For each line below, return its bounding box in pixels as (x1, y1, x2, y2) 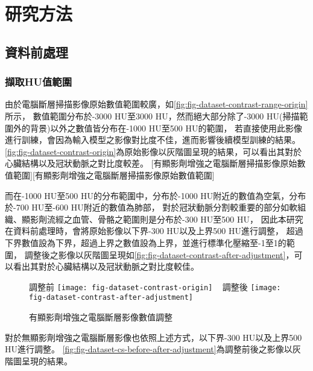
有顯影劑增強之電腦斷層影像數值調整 (29, 311, 172, 323)
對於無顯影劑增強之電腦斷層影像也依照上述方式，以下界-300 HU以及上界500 (5, 331, 302, 343)
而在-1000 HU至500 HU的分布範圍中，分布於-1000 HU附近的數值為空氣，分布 (5, 189, 306, 201)
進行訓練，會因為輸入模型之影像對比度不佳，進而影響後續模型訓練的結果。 (5, 133, 300, 146)
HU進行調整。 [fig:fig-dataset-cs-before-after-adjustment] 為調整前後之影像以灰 (5, 343, 301, 355)
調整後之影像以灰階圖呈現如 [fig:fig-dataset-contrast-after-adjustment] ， (24, 248, 294, 261)
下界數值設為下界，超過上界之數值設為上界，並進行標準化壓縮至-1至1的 (5, 236, 286, 249)
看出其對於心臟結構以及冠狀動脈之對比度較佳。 (13, 260, 199, 273)
